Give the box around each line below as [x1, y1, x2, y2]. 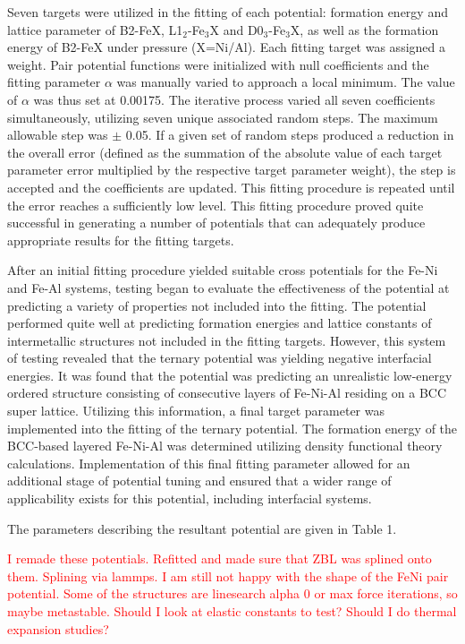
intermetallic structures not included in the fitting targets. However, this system [7, 331, 446, 349]
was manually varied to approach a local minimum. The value [116, 73, 455, 91]
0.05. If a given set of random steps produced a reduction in [125, 125, 454, 144]
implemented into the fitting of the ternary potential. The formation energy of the [7, 418, 458, 437]
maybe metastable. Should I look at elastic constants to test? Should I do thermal [7, 602, 457, 620]
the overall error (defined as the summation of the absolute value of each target [7, 142, 443, 161]
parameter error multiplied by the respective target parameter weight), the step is [7, 160, 456, 179]
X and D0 [209, 20, 264, 39]
